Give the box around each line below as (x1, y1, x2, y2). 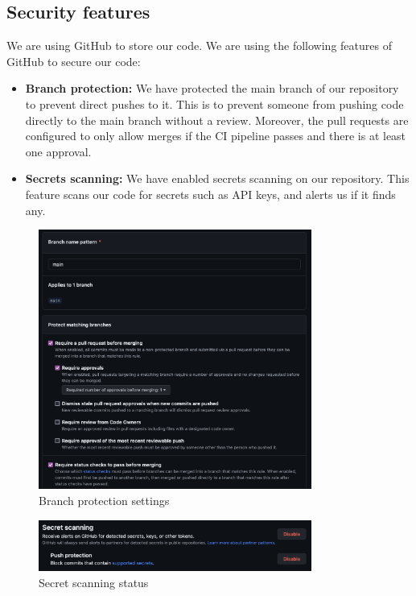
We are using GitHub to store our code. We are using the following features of (6, 37, 392, 54)
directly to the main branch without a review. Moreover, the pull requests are (25, 111, 409, 128)
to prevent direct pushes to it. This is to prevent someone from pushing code (25, 95, 404, 112)
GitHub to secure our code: (6, 52, 141, 69)
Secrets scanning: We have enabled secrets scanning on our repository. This (25, 170, 410, 187)
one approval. (25, 143, 92, 159)
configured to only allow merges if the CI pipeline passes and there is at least (25, 127, 406, 144)
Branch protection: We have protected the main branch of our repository (25, 80, 399, 97)
